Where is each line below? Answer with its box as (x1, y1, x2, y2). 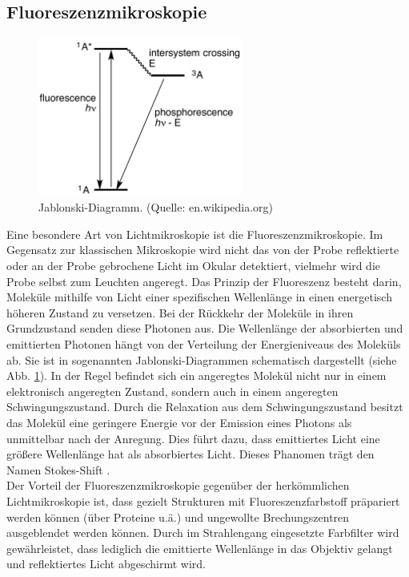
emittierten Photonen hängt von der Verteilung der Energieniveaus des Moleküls (6, 336, 401, 353)
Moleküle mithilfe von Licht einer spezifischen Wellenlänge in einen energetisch (6, 288, 392, 305)
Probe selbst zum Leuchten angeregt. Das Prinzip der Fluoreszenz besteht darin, (6, 272, 402, 289)
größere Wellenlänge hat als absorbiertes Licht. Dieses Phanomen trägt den (6, 446, 375, 462)
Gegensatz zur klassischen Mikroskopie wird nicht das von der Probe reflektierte (6, 241, 399, 258)
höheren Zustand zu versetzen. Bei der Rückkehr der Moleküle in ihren (6, 304, 354, 321)
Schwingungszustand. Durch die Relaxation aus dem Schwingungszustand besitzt (6, 398, 403, 415)
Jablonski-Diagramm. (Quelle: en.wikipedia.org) (38, 199, 274, 216)
